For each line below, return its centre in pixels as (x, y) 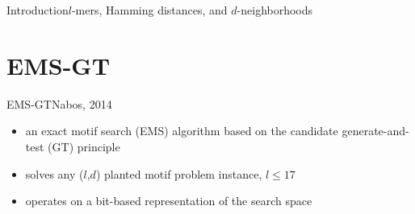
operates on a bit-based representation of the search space (169, 201)
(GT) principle (84, 146)
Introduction (38, 10)
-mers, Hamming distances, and (149, 10)
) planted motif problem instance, (179, 173)
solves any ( (54, 173)
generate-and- (375, 131)
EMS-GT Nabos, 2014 (59, 103)
